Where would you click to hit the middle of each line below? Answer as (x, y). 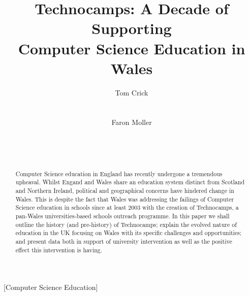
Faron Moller (132, 122)
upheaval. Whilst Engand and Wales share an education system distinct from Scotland (130, 182)
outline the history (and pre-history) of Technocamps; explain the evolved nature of (126, 224)
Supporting (132, 28)
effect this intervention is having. (59, 250)
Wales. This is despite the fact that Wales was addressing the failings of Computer (125, 199)
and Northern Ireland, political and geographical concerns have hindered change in (125, 190)
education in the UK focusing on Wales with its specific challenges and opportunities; (129, 233)
